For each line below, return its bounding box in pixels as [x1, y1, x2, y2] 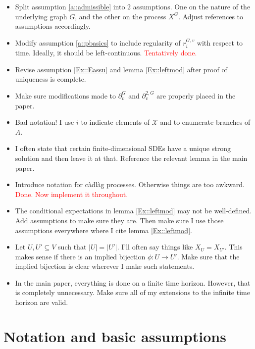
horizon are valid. [15, 297, 68, 307]
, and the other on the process [75, 11, 166, 21]
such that [58, 242, 87, 252]
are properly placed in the [156, 90, 236, 100]
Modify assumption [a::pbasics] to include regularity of [15, 37, 181, 48]
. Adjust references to [178, 11, 244, 21]
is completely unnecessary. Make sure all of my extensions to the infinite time [15, 287, 250, 298]
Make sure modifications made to [15, 90, 116, 100]
